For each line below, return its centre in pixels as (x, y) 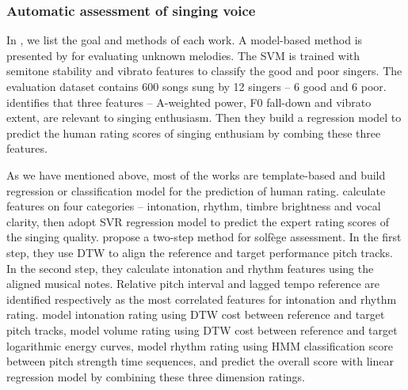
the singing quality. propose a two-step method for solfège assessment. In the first (204, 237)
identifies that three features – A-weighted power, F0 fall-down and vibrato (189, 102)
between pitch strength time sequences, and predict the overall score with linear (200, 361)
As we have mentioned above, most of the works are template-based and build (196, 174)
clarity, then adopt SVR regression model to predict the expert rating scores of (198, 221)
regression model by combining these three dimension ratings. (156, 376)
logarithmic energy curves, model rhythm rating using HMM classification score (200, 345)
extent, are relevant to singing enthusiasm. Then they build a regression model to (204, 117)
